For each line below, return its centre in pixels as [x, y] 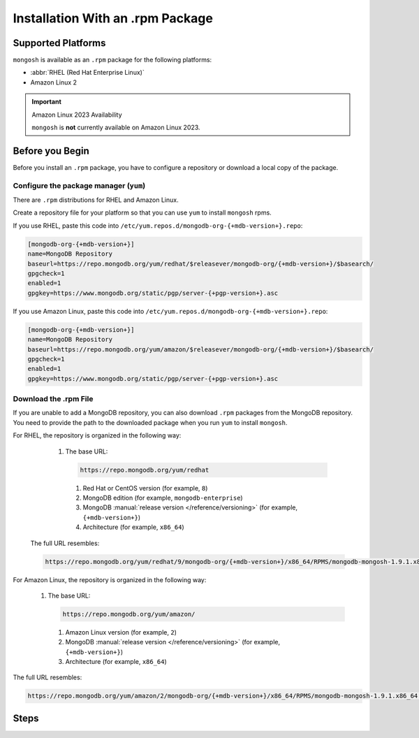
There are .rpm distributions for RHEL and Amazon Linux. [96, 200]
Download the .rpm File [53, 399]
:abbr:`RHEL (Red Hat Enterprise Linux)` [87, 73]
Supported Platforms [59, 43]
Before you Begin [51, 151]
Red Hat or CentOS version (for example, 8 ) [145, 488]
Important [47, 102]
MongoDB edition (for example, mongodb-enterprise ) [163, 498]
